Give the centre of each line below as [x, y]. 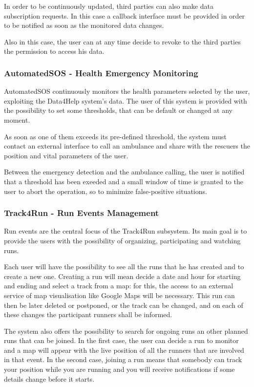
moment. [17, 119]
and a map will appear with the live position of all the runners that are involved [124, 350]
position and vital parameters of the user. [66, 155]
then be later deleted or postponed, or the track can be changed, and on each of [124, 305]
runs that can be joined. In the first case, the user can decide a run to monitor [121, 340]
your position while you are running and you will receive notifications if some [119, 369]
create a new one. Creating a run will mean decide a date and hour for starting [122, 276]
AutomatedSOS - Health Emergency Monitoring [101, 73]
